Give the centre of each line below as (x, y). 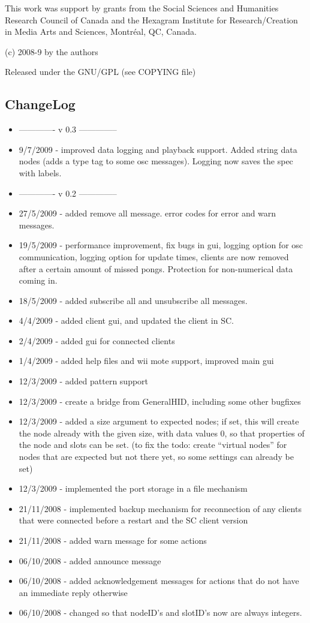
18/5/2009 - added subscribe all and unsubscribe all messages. (133, 300)
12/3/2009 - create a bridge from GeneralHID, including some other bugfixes (160, 401)
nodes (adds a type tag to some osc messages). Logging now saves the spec (156, 161)
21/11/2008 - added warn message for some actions (113, 541)
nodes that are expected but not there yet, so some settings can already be (156, 457)
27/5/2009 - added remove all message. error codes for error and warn (148, 213)
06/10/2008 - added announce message (90, 560)
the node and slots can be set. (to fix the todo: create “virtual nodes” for (153, 445)
